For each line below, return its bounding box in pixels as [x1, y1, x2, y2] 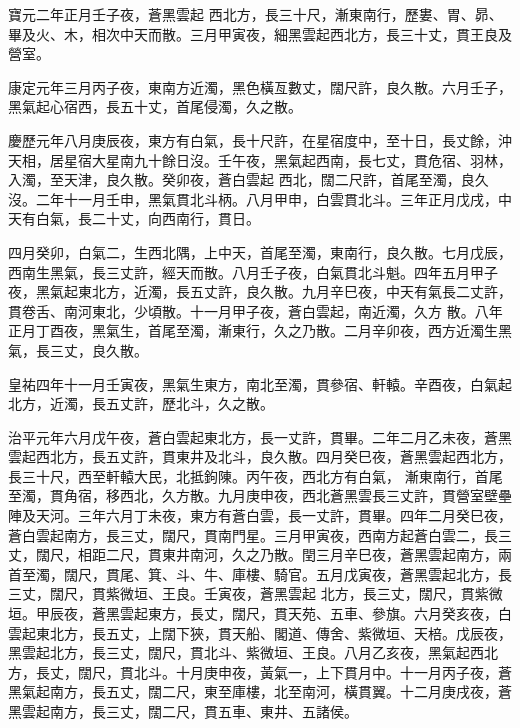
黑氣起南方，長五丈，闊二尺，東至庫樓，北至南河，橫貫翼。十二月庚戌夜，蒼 [8, 681, 512, 702]
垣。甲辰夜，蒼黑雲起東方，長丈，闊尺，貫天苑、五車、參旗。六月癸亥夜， [8, 603, 498, 624]
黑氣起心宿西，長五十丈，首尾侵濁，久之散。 [8, 96, 302, 117]
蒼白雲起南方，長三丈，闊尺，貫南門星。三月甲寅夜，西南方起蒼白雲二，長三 [8, 524, 512, 545]
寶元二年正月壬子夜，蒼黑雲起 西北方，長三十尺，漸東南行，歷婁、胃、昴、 [8, 4, 503, 24]
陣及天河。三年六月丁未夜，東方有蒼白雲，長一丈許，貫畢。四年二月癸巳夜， [8, 505, 512, 526]
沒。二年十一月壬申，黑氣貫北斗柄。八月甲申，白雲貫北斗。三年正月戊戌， [8, 188, 498, 209]
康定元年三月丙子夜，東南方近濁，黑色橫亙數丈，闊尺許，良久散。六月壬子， [8, 76, 512, 97]
